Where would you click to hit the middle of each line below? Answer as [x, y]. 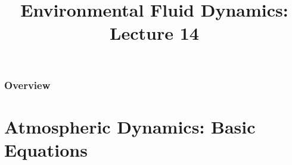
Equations [46, 149]
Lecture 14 [154, 33]
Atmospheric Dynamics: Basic [130, 126]
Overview [27, 85]
